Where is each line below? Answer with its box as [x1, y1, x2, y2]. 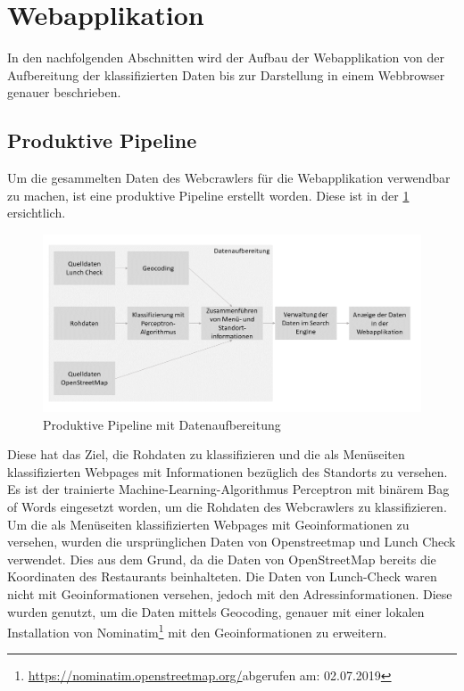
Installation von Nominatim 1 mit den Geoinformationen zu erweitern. [7, 621, 387, 641]
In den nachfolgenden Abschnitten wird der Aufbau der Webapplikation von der [7, 48, 444, 67]
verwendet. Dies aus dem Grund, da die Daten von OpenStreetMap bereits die [7, 549, 436, 568]
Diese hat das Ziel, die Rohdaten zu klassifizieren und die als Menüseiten [7, 445, 405, 464]
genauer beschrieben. [7, 83, 121, 102]
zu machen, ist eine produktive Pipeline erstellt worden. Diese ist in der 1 [7, 185, 410, 204]
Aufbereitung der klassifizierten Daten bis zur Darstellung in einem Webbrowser [7, 65, 445, 84]
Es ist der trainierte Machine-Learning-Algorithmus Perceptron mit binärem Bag [7, 480, 450, 498]
